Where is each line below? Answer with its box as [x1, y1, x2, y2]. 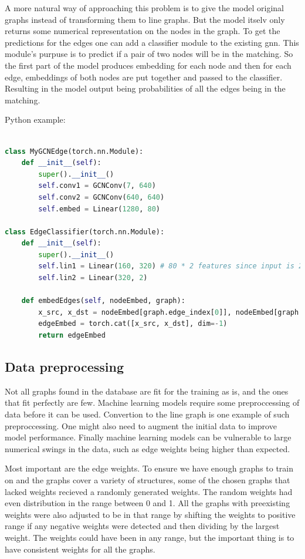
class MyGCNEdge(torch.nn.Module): [5, 147, 144, 156]
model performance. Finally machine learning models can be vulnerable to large [5, 431, 292, 443]
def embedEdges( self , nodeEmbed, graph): [21, 297, 185, 305]
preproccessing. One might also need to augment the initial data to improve [5, 419, 277, 432]
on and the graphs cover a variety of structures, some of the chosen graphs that [5, 473, 290, 486]
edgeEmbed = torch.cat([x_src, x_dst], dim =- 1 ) [38, 319, 228, 328]
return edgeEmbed [38, 331, 106, 340]
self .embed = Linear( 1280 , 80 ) [38, 204, 160, 213]
